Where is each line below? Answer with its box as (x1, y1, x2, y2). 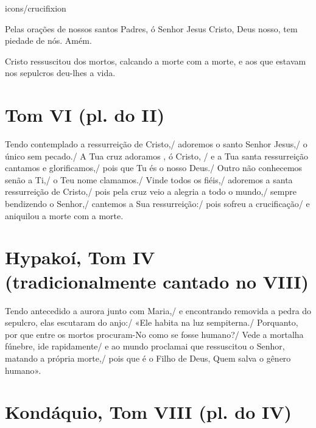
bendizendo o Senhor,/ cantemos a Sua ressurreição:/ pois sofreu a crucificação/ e (5, 197, 310, 210)
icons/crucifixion (5, 2, 66, 14)
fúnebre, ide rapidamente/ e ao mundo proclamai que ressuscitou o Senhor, (5, 340, 285, 353)
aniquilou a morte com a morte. (5, 209, 124, 222)
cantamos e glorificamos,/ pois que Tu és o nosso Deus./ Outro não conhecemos (5, 161, 303, 174)
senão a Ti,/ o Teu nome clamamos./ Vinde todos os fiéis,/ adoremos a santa (5, 173, 293, 186)
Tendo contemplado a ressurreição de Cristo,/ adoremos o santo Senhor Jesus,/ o (5, 138, 307, 150)
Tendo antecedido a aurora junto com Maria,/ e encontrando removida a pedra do (5, 304, 312, 317)
